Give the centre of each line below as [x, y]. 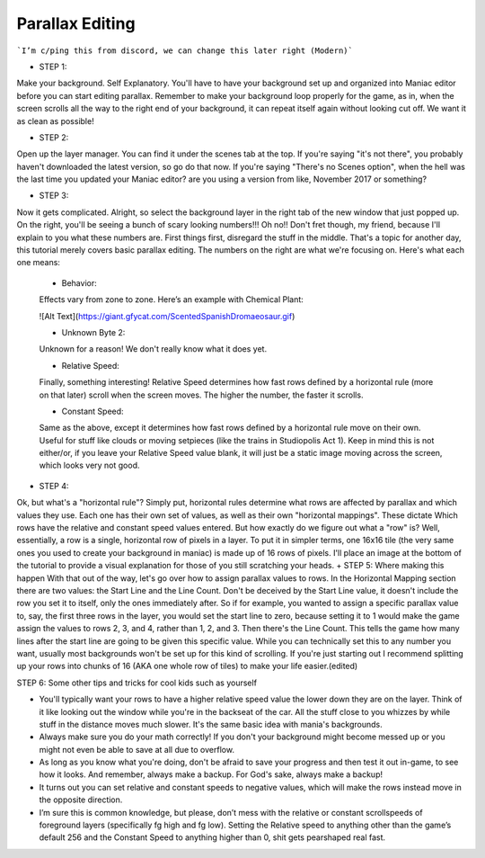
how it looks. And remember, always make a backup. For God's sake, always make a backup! [211, 774]
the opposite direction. [81, 800]
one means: [38, 263]
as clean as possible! [55, 121]
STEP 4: [54, 486]
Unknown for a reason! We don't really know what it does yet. [153, 349]
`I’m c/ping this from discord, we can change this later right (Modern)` [185, 50]
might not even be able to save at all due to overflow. [137, 749]
